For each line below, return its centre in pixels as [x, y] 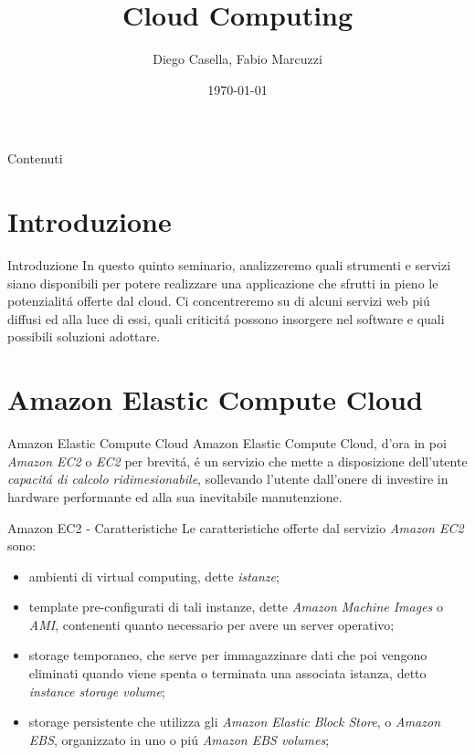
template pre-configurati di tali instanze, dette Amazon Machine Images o [236, 607]
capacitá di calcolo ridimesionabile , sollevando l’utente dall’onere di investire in [228, 479]
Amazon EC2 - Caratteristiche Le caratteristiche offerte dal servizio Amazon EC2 [236, 527]
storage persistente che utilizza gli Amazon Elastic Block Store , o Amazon [234, 722]
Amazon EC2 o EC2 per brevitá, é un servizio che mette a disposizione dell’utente [237, 461]
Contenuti [35, 158]
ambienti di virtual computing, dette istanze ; [154, 576]
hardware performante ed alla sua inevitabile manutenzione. [175, 496]
